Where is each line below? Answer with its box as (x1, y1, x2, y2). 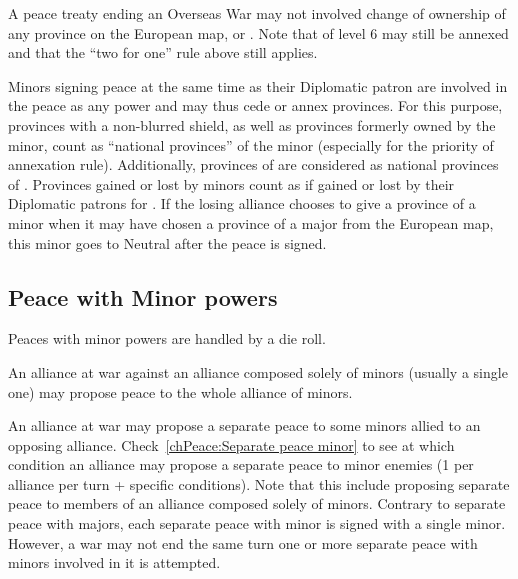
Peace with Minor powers (8, 281, 278, 312)
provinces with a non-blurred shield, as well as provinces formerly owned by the (8, 114, 496, 135)
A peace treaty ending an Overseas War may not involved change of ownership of (8, 3, 506, 23)
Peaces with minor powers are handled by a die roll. (8, 328, 326, 349)
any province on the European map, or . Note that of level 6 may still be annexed (8, 22, 509, 43)
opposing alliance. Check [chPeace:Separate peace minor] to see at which (8, 434, 455, 455)
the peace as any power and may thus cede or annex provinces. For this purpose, (8, 95, 503, 116)
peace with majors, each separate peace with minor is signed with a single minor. (8, 513, 506, 534)
